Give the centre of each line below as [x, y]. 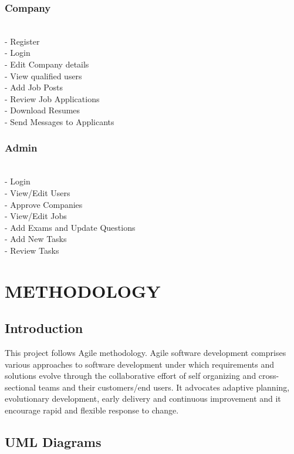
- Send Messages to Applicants [60, 121]
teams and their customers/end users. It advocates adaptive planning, [164, 387]
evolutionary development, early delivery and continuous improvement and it [143, 398]
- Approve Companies [44, 204]
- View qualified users [43, 75]
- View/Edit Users [38, 192]
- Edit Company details [47, 64]
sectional [20, 387]
